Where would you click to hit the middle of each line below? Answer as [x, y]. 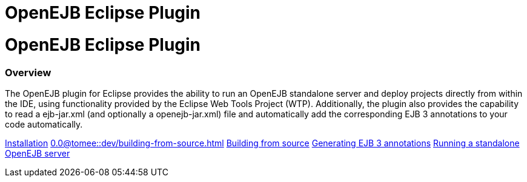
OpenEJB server [38, 153]
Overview [28, 72]
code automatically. [44, 124]
